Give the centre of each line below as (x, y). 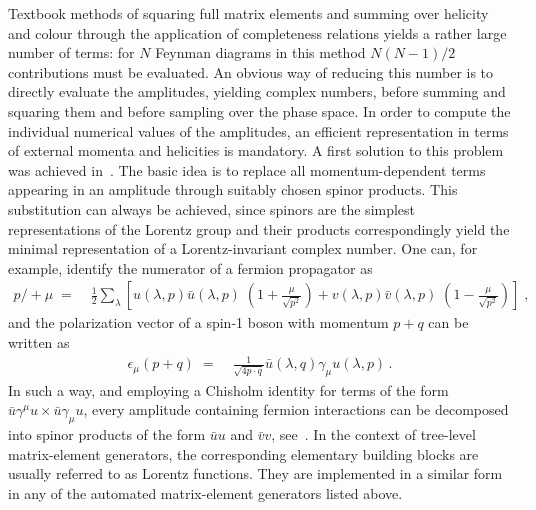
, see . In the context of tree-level (373, 434)
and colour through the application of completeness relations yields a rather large (257, 32)
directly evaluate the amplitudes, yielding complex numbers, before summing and (257, 91)
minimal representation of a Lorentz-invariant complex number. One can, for (243, 248)
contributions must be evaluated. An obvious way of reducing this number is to (251, 71)
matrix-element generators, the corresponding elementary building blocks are (243, 453)
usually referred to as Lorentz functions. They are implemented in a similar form (255, 473)
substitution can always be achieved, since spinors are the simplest (212, 208)
